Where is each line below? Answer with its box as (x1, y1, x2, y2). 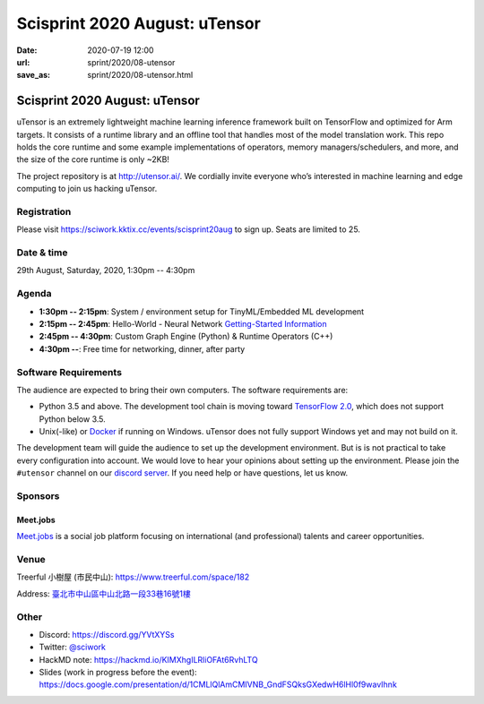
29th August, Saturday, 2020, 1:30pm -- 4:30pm (16, 265, 195, 276)
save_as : (16, 70, 51, 81)
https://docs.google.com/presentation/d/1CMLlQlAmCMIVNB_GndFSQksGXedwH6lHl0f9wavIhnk (39, 679, 398, 690)
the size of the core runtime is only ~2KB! (16, 154, 170, 165)
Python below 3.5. (39, 413, 107, 425)
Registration (16, 205, 72, 218)
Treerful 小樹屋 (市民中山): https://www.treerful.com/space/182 (16, 571, 250, 582)
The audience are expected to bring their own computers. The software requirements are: (16, 384, 349, 395)
